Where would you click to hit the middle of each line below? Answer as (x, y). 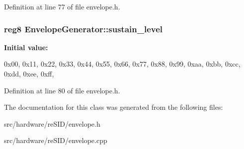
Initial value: (26, 47)
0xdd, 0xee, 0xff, (29, 74)
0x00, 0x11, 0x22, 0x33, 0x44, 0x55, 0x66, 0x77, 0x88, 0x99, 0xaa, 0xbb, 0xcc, (122, 64)
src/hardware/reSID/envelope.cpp (56, 140)
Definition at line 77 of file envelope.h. (62, 6)
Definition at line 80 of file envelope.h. (62, 90)
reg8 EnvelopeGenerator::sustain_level (83, 29)
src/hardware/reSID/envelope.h (52, 123)
